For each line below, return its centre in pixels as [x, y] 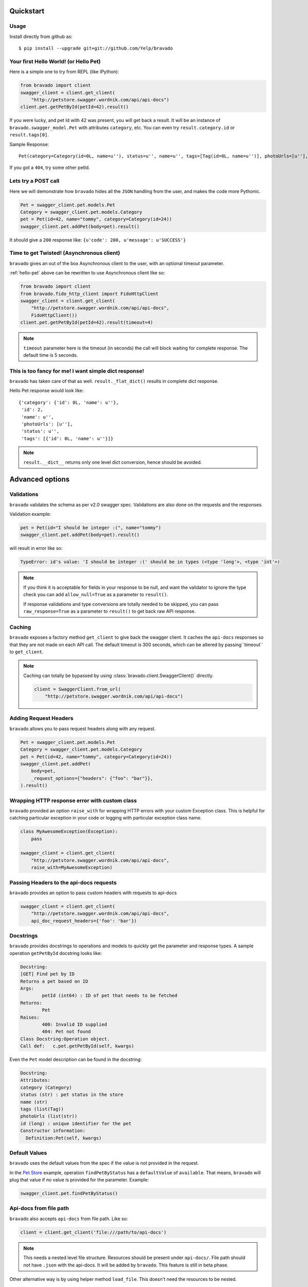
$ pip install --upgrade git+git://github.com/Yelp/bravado [96, 48]
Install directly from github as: [41, 37]
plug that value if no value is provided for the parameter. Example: [79, 1180]
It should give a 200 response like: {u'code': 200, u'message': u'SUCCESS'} [98, 240]
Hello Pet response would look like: [47, 391]
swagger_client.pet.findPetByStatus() [69, 1194]
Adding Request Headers [42, 718]
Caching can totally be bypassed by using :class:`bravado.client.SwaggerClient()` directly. [119, 675]
